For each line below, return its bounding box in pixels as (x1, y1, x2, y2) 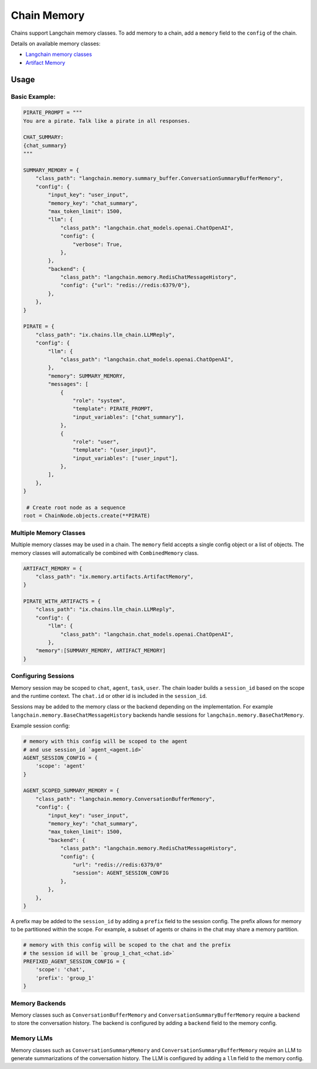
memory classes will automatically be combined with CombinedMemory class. (11, 549, 199, 556)
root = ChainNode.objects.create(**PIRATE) (23, 512, 151, 519)
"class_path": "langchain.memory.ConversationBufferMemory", (35, 796, 215, 802)
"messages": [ (48, 381, 89, 387)
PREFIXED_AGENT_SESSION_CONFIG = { (23, 958, 126, 965)
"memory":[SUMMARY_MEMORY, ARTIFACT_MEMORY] (35, 647, 166, 654)
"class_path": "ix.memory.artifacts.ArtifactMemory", (35, 573, 194, 580)
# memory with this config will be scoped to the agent (23, 738, 188, 745)
